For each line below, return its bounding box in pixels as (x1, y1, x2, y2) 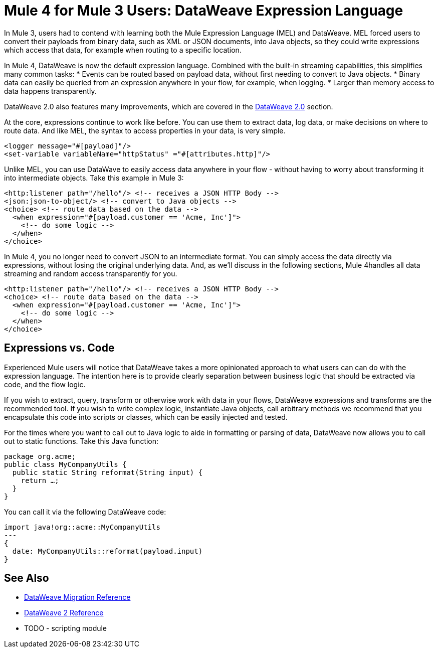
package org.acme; (4, 452, 76, 460)
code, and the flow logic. (4, 380, 86, 389)
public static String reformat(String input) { (12, 468, 203, 476)
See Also (4, 572, 49, 585)
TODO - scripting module (24, 624, 107, 633)
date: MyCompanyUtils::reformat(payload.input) (12, 547, 203, 555)
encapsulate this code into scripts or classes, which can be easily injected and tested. (4, 412, 288, 421)
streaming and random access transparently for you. (4, 269, 177, 278)
